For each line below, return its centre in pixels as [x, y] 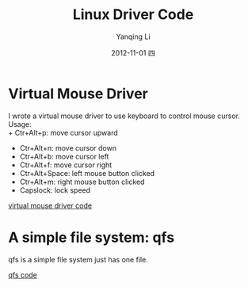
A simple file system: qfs [92, 237]
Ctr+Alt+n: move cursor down [68, 147]
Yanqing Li [133, 36]
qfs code [23, 274]
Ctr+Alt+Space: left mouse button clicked [87, 173]
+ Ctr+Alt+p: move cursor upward [63, 132]
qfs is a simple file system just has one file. [78, 259]
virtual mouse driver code [50, 205]
